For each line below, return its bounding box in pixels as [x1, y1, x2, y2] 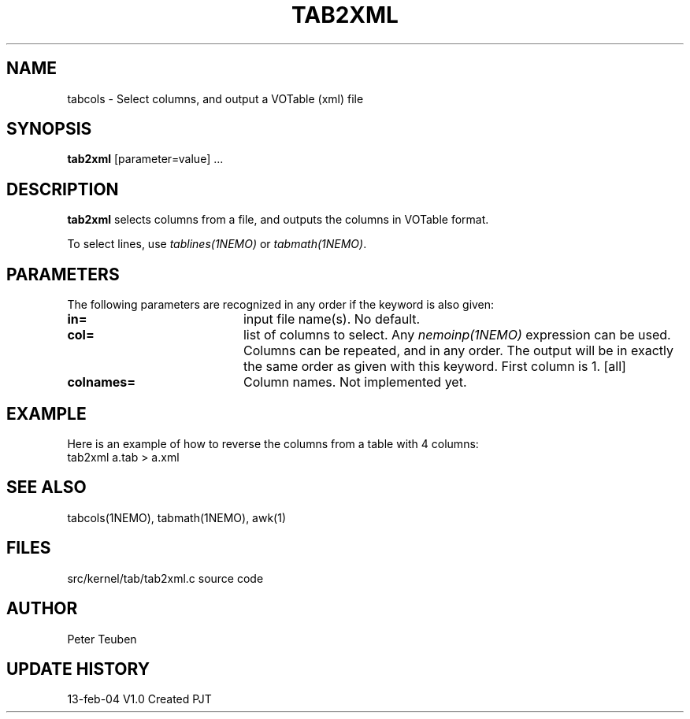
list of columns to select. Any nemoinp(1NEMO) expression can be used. [243, 327, 671, 343]
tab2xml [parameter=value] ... [67, 152, 224, 166]
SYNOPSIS [6, 119, 92, 139]
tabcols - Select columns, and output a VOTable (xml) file [67, 91, 364, 106]
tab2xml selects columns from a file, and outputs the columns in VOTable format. [67, 213, 489, 227]
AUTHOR [6, 599, 78, 619]
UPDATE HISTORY [6, 658, 150, 679]
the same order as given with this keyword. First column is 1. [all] [243, 358, 626, 375]
